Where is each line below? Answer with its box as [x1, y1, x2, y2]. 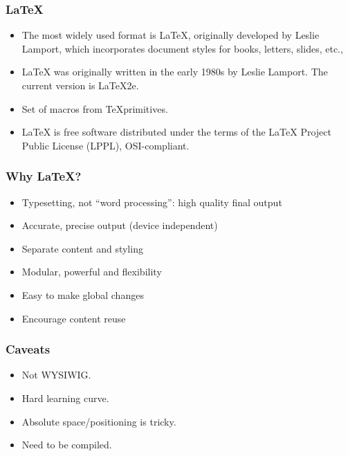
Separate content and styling [21, 241, 143, 255]
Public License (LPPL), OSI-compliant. [21, 138, 190, 152]
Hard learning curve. [21, 390, 109, 405]
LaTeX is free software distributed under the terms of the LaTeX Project [21, 125, 331, 139]
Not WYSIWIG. [21, 367, 91, 382]
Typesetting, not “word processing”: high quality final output [21, 194, 282, 209]
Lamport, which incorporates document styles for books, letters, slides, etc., [21, 41, 343, 55]
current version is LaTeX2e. [21, 78, 139, 92]
